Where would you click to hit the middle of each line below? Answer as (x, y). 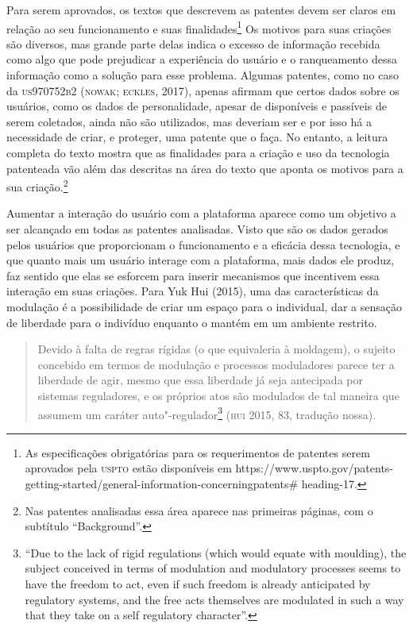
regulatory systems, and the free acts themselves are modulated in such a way (214, 599)
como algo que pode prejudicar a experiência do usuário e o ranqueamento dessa (202, 59)
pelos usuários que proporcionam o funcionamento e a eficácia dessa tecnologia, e (203, 244)
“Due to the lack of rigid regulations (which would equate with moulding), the (216, 552)
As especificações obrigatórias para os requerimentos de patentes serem (197, 452)
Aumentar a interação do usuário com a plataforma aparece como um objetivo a (201, 213)
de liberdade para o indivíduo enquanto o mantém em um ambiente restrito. (192, 322)
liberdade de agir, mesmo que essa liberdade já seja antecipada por (200, 380)
